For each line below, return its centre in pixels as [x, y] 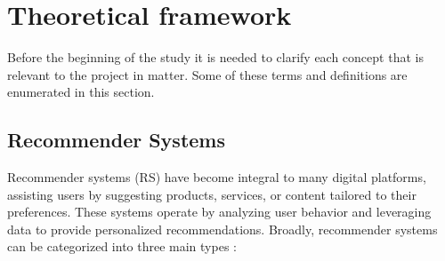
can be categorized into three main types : [122, 246]
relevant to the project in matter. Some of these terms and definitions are [207, 74]
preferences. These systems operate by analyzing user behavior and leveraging [219, 212]
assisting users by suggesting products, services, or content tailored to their [212, 194]
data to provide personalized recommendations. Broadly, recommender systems [222, 229]
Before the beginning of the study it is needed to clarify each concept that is [215, 57]
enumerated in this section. [81, 92]
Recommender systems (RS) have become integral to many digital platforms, [217, 177]
